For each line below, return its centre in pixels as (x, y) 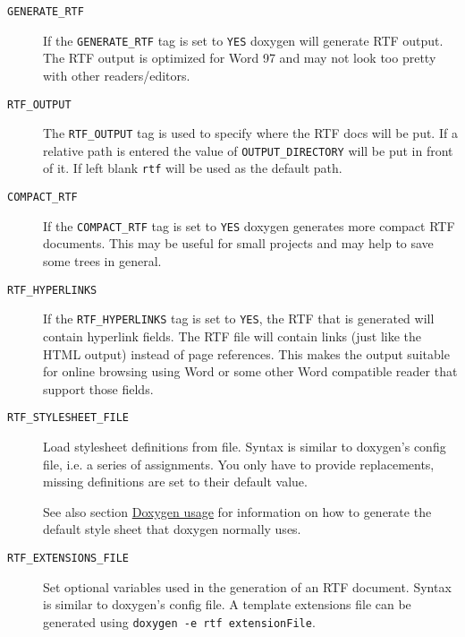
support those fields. (98, 388)
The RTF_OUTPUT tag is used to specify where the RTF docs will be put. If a (250, 133)
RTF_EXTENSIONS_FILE (68, 558)
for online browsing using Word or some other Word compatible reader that (250, 371)
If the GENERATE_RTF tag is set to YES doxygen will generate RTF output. (243, 40)
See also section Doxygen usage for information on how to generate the (237, 511)
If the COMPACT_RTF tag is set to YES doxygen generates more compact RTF (249, 225)
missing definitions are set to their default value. (175, 482)
